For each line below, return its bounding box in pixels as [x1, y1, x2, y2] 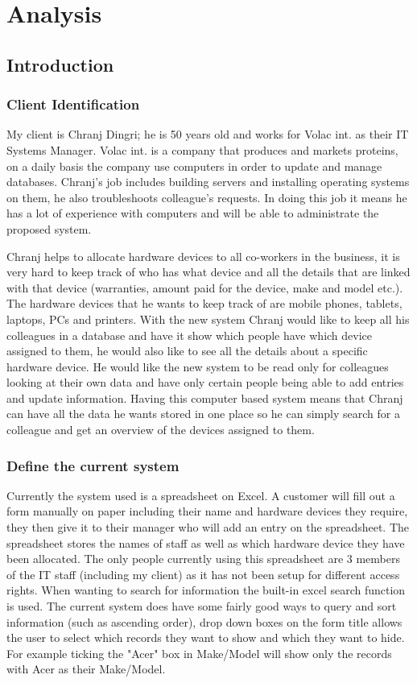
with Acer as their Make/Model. [6, 660, 166, 677]
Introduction [6, 52, 114, 77]
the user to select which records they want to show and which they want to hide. [6, 629, 405, 646]
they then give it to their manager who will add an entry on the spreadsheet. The [6, 519, 410, 536]
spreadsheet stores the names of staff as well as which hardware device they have [6, 534, 405, 551]
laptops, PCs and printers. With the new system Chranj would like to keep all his [6, 310, 410, 327]
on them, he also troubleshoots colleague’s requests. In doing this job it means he [6, 188, 407, 205]
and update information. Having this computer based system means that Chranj [6, 389, 403, 406]
